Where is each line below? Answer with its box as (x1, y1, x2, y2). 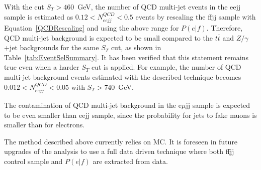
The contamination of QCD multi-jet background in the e (4, 100, 182, 110)
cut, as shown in (111, 42, 161, 53)
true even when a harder (4, 62, 79, 72)
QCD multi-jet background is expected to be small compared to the (4, 32, 213, 43)
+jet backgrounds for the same (4, 42, 99, 53)
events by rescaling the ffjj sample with (135, 11, 256, 22)
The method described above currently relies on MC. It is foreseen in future (4, 136, 238, 146)
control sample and (4, 155, 63, 166)
